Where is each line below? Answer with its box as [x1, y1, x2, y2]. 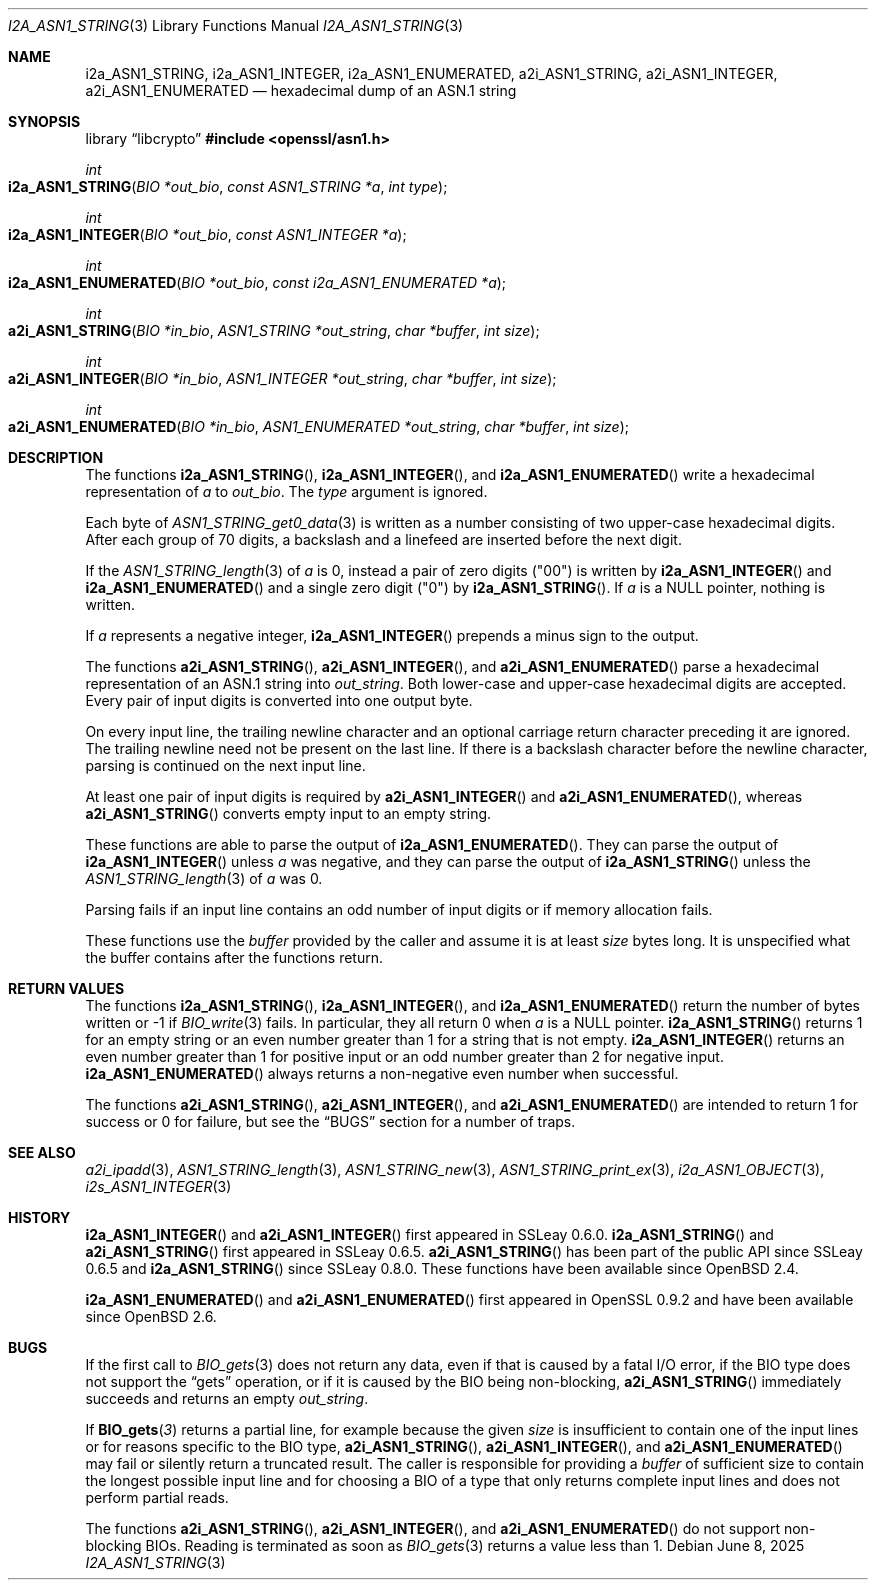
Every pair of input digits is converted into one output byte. [85, 692, 473, 709]
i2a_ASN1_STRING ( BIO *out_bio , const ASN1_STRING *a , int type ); [8, 178, 448, 195]
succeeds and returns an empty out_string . [85, 1390, 369, 1407]
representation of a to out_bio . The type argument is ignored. [85, 483, 488, 500]
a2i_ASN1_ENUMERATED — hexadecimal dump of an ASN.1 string [85, 82, 517, 99]
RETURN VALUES [8, 980, 125, 997]
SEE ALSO [8, 1144, 76, 1161]
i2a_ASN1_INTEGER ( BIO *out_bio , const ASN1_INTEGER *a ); [8, 226, 407, 243]
